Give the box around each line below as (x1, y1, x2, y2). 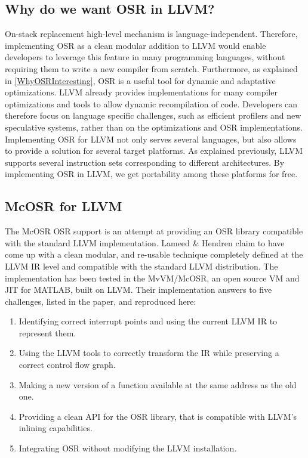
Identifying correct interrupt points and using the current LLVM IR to (19, 315, 278, 327)
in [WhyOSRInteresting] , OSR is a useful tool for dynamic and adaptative (5, 74, 276, 86)
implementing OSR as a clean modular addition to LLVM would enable (5, 39, 266, 51)
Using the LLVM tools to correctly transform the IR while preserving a (19, 346, 279, 359)
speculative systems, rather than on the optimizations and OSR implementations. (5, 120, 303, 133)
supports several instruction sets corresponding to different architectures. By (5, 156, 285, 168)
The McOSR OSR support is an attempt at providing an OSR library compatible (5, 225, 303, 237)
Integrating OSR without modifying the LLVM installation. (19, 442, 237, 454)
